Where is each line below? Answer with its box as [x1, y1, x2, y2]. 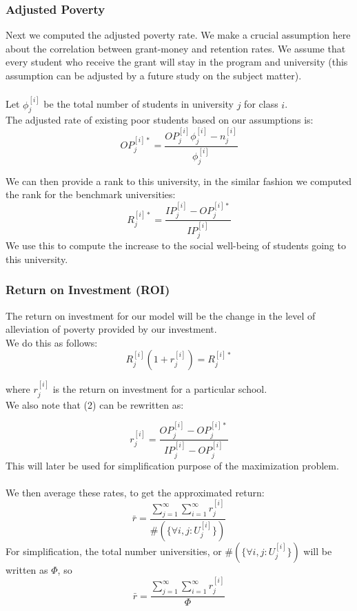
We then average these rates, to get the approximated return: [6, 485, 265, 499]
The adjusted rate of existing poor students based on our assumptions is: [6, 113, 314, 127]
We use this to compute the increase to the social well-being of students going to [6, 238, 346, 253]
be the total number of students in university [43, 97, 234, 111]
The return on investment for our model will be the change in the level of [6, 308, 316, 322]
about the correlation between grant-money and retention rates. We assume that [6, 41, 346, 55]
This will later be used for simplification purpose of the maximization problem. [6, 458, 339, 472]
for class [244, 97, 278, 111]
